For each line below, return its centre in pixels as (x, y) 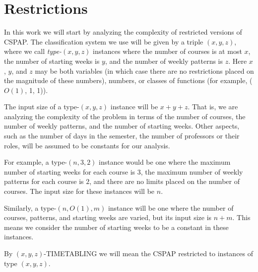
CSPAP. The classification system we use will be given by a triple (104, 41)
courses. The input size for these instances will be (79, 191)
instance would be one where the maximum (165, 162)
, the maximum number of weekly (192, 171)
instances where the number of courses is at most (167, 51)
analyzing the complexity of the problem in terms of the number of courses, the (125, 116)
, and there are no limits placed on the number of (164, 181)
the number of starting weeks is (52, 61)
